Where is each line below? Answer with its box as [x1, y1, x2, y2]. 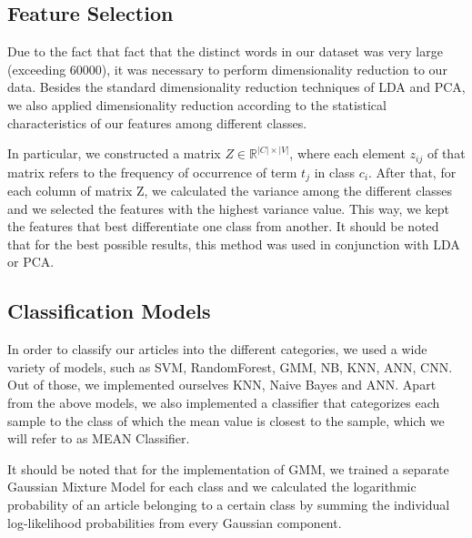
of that [427, 144, 466, 163]
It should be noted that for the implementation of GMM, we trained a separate [7, 459, 449, 478]
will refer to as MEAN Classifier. [7, 429, 190, 448]
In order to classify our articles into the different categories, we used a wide [7, 340, 427, 359]
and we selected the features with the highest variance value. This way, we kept [7, 198, 450, 218]
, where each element [289, 144, 406, 163]
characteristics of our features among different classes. [7, 113, 307, 132]
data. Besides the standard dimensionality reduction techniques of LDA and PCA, [7, 77, 466, 96]
